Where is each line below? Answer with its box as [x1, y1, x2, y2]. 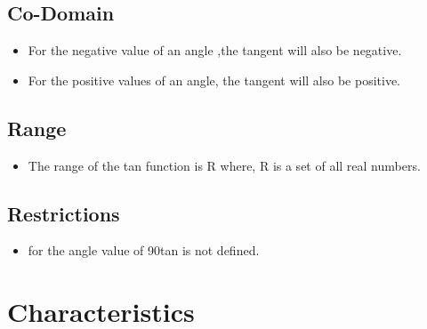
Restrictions [7, 199, 120, 227]
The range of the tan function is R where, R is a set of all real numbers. [28, 156, 421, 174]
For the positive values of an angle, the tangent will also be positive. [28, 70, 401, 89]
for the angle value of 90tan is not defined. [28, 241, 260, 260]
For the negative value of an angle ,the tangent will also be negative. [28, 41, 402, 60]
